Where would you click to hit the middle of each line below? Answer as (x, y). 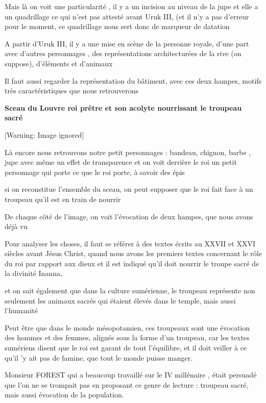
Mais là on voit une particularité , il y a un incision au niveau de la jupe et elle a (131, 6)
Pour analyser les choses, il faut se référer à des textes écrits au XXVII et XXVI (130, 243)
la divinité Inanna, (33, 273)
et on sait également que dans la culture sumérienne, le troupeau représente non (130, 291)
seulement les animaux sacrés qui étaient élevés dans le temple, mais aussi (120, 300)
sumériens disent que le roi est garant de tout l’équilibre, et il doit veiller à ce (126, 348)
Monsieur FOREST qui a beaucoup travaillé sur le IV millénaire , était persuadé (131, 375)
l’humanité (21, 310)
